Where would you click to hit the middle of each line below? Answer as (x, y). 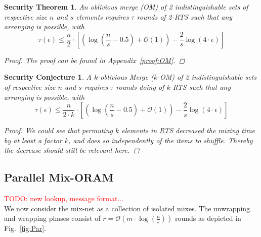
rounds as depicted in (208, 218)
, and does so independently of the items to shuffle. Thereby (161, 140)
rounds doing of (140, 86)
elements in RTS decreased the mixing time (188, 130)
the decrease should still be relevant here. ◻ (72, 150)
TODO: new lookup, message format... (64, 198)
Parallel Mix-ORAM (59, 177)
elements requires (102, 16)
